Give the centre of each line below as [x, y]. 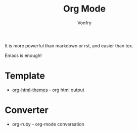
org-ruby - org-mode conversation [48, 124]
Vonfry [84, 23]
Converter [27, 110]
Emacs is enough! [23, 55]
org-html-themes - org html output [48, 90]
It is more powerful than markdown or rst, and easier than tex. [69, 45]
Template [25, 76]
